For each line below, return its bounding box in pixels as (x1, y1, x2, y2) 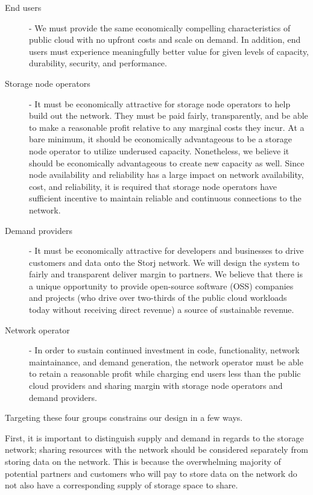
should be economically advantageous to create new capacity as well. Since (29, 156, 305, 169)
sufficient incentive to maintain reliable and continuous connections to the (29, 192, 302, 204)
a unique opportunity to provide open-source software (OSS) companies (29, 279, 294, 292)
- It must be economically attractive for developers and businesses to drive (29, 244, 304, 257)
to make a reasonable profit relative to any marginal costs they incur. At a (29, 121, 305, 133)
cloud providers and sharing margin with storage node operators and (29, 379, 283, 392)
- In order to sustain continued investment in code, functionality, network (29, 344, 300, 356)
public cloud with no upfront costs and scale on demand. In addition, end (29, 33, 301, 46)
